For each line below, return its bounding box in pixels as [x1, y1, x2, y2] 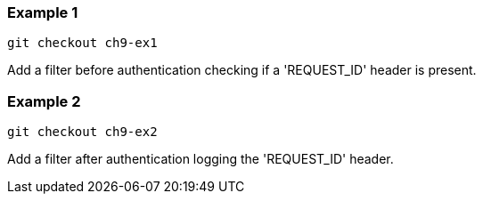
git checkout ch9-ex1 [7, 36, 158, 51]
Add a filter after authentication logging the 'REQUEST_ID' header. [7, 151, 394, 167]
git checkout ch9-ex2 [7, 125, 158, 140]
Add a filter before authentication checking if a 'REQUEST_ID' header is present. [7, 62, 477, 78]
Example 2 [7, 92, 81, 110]
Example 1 [7, 4, 78, 21]
